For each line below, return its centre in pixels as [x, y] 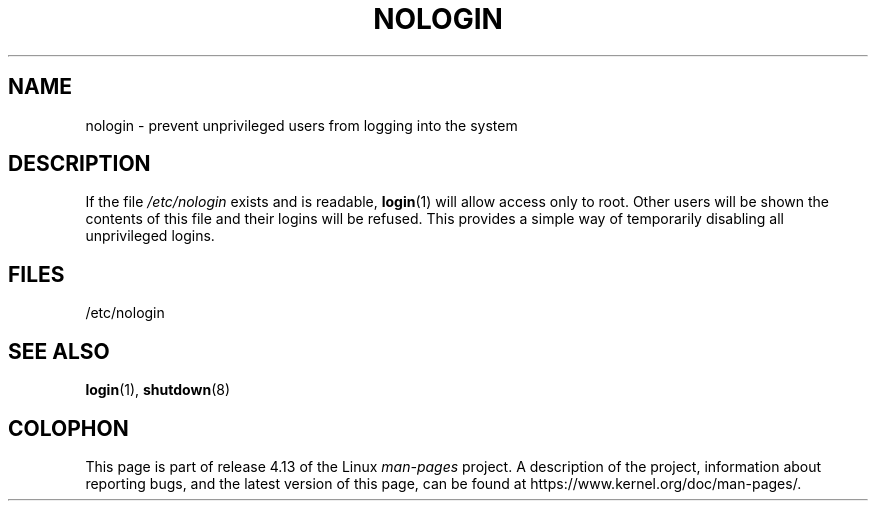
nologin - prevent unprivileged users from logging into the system [301, 125]
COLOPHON [68, 428]
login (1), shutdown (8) [158, 390]
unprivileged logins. [150, 236]
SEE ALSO [59, 351]
